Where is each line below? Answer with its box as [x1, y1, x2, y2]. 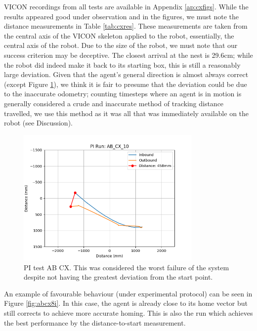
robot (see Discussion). [4, 118, 73, 128]
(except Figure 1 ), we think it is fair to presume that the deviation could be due [4, 79, 247, 89]
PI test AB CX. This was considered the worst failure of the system [24, 262, 229, 272]
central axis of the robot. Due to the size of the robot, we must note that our [4, 40, 238, 50]
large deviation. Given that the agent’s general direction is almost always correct [4, 69, 249, 80]
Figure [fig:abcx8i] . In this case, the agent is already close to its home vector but [4, 298, 248, 308]
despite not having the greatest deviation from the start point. [24, 272, 213, 282]
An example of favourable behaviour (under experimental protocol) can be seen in [4, 288, 253, 298]
